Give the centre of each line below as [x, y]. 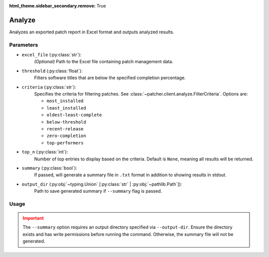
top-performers [65, 143]
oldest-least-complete [74, 115]
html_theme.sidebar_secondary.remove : [52, 6]
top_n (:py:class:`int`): [45, 152]
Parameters [24, 45]
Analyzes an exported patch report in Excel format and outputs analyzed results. [92, 32]
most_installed [65, 101]
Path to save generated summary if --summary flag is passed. [98, 191]
